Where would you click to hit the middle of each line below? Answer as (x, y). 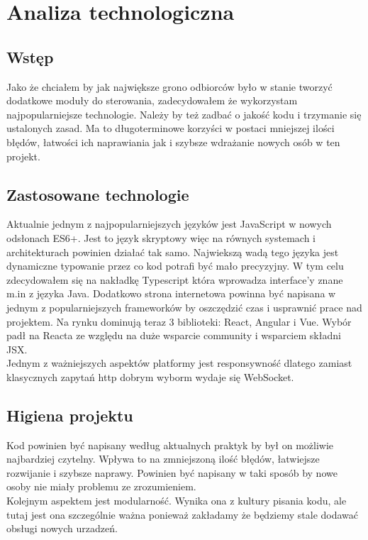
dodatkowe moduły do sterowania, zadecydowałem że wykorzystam (152, 100)
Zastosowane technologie (98, 194)
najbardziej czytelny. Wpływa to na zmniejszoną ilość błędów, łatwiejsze (163, 459)
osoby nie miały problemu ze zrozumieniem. (101, 486)
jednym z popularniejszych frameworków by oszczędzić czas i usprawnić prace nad (184, 307)
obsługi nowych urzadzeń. (62, 528)
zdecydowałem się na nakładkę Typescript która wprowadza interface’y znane (175, 279)
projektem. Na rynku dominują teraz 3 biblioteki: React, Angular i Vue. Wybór (179, 321)
